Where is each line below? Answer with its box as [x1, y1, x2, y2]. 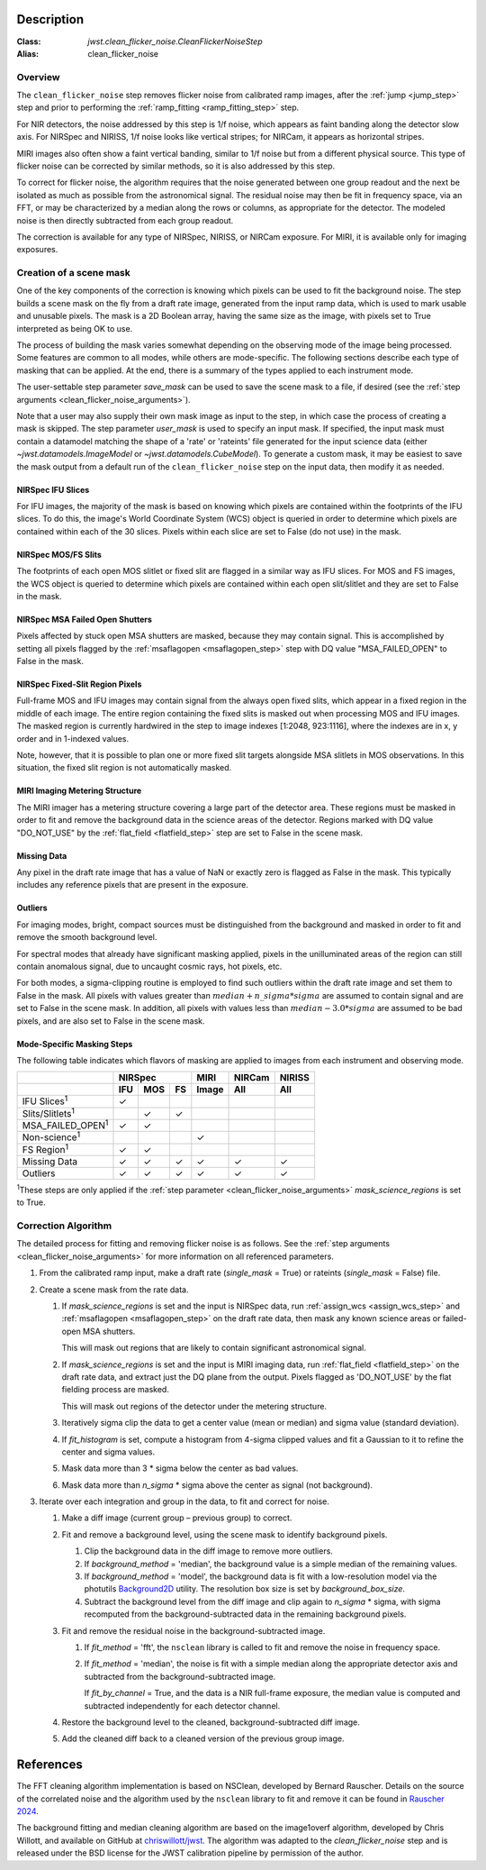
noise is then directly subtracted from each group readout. [16, 214, 234, 225]
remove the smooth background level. [16, 932, 157, 943]
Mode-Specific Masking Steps [16, 1038, 133, 1049]
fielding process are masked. [61, 1384, 170, 1395]
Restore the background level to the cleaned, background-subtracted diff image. [61, 1717, 360, 1728]
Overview [16, 70, 60, 83]
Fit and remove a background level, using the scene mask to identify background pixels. [61, 1528, 388, 1540]
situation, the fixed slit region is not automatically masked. [16, 762, 232, 773]
